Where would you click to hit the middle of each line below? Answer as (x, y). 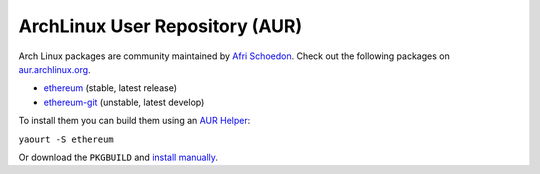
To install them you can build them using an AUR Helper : (134, 121)
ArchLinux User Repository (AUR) (160, 26)
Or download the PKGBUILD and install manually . (118, 157)
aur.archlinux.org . (54, 69)
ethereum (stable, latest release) (110, 88)
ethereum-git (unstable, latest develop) (124, 102)
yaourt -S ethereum (66, 139)
